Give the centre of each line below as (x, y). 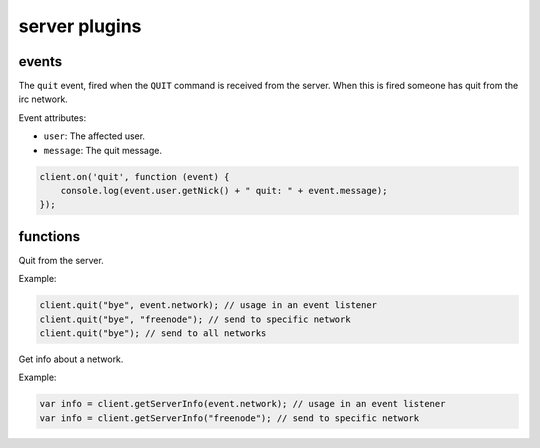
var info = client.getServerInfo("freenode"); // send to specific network (229, 418)
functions (49, 236)
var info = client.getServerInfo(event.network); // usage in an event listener (242, 404)
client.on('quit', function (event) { (134, 176)
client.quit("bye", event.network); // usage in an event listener (208, 305)
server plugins (80, 26)
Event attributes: (52, 117)
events (40, 61)
